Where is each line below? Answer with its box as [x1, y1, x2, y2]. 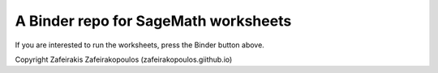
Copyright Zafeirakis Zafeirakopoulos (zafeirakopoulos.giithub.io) [15, 55, 233, 64]
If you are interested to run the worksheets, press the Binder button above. [15, 40, 265, 50]
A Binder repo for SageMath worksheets [15, 12, 292, 30]
